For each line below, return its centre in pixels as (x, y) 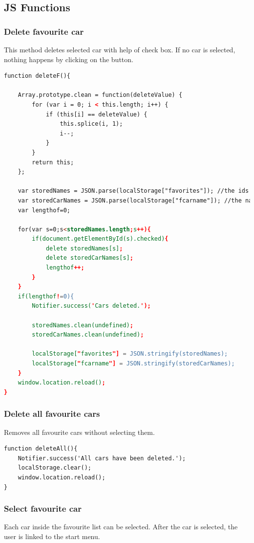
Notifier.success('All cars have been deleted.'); (102, 458)
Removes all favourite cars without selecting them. (79, 432)
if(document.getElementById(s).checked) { (100, 239)
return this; (53, 162)
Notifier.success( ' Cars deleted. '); (91, 306)
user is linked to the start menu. (52, 536)
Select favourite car (43, 509)
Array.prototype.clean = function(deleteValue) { (100, 95)
